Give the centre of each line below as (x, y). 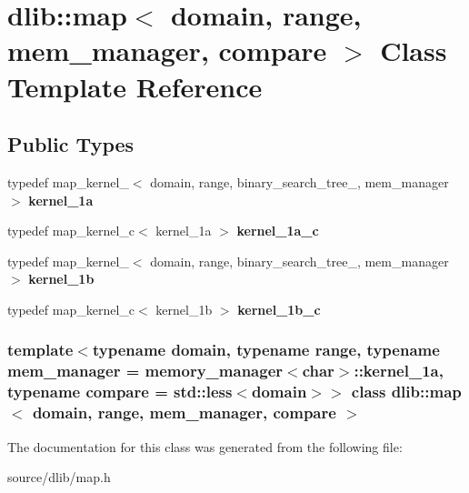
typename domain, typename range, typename (266, 350)
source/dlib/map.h (59, 477)
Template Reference (135, 86)
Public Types (71, 144)
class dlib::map (406, 392)
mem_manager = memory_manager (145, 371)
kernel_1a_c (278, 231)
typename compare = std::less (120, 392)
